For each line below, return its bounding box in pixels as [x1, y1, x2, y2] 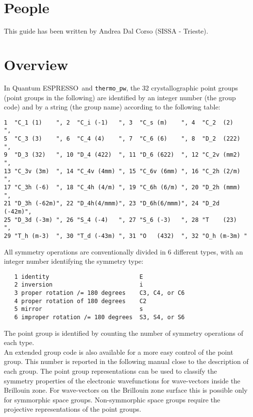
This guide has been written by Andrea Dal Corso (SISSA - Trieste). [4, 26, 208, 36]
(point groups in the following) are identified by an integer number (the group [4, 92, 236, 102]
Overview [4, 54, 68, 74]
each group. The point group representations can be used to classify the [4, 366, 217, 376]
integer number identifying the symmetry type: [4, 256, 144, 266]
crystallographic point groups [151, 82, 238, 92]
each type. [4, 337, 34, 347]
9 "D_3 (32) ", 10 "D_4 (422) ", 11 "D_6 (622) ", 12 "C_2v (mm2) [4, 151, 240, 159]
